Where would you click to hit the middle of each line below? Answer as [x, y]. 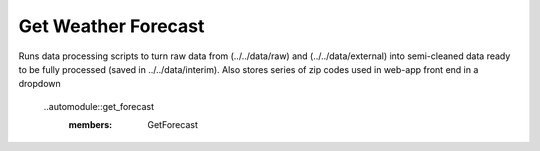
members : [90, 125]
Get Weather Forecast [111, 26]
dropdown [40, 84]
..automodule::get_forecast [99, 106]
